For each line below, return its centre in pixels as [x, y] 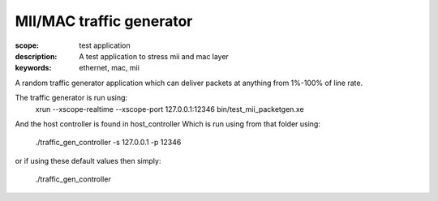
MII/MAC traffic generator [104, 21]
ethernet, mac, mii [109, 68]
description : [36, 56]
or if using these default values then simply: [88, 160]
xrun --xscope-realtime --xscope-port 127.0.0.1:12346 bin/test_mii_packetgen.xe [170, 109]
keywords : [33, 68]
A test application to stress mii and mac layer [154, 56]
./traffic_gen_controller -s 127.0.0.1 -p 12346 [108, 143]
